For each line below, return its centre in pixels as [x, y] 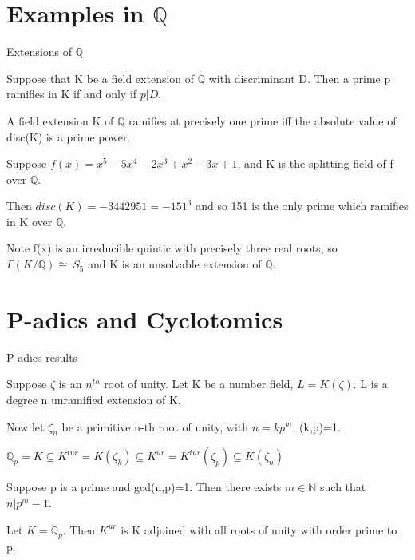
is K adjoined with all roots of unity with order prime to [259, 529]
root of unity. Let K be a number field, [199, 384]
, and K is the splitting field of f [315, 163]
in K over [30, 221]
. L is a [370, 384]
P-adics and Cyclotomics [145, 318]
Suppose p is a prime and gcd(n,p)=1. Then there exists [144, 487]
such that [343, 487]
